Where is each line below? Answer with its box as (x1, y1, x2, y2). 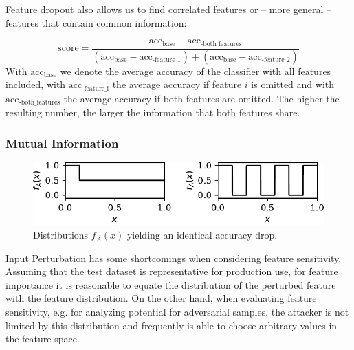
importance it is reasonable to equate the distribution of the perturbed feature (5, 277, 336, 292)
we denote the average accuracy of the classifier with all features (60, 63, 331, 78)
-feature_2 (261, 56, 290, 63)
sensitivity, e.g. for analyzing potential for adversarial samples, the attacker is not (5, 305, 349, 319)
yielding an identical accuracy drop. (126, 228, 278, 242)
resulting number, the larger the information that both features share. (5, 105, 300, 120)
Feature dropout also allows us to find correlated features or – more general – (5, 2, 332, 16)
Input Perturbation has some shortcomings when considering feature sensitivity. (5, 250, 342, 265)
